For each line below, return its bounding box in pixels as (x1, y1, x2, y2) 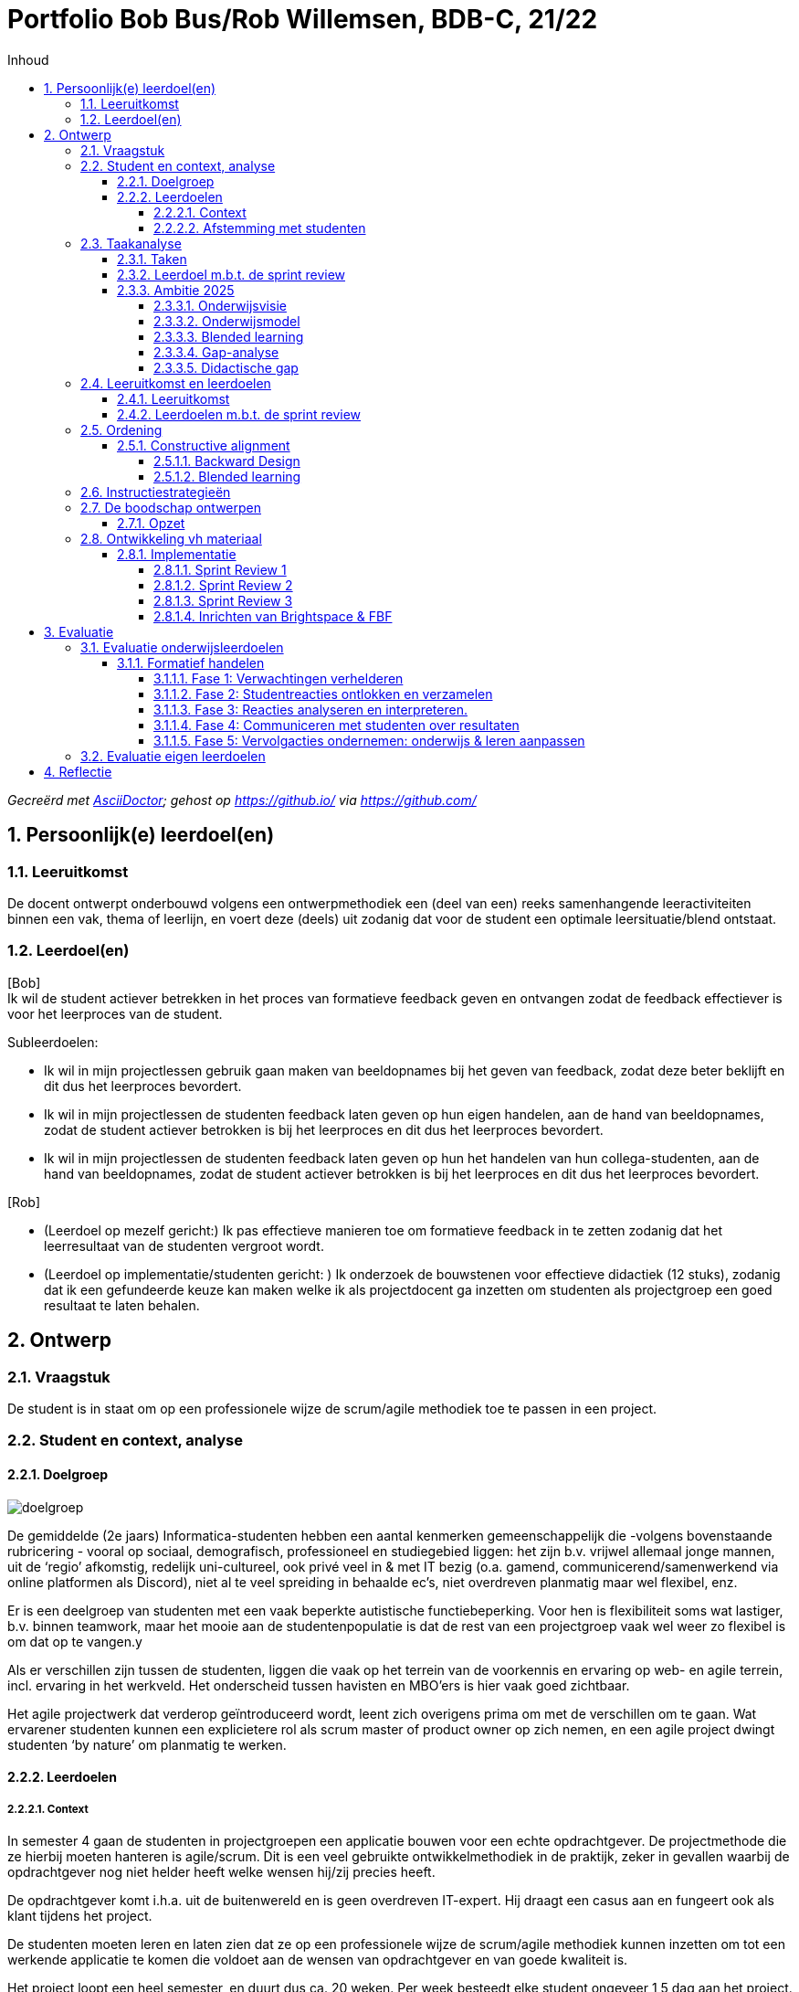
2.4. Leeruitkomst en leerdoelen (80, 375, 271, 391)
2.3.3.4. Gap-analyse (153, 344, 279, 360)
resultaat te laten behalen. (44, 1297, 200, 1313)
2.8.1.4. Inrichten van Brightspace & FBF (153, 608, 393, 624)
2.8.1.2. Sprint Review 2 (153, 577, 293, 593)
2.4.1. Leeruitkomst (117, 390, 230, 407)
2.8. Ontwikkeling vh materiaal (80, 530, 262, 546)
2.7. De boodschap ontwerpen (80, 499, 262, 515)
